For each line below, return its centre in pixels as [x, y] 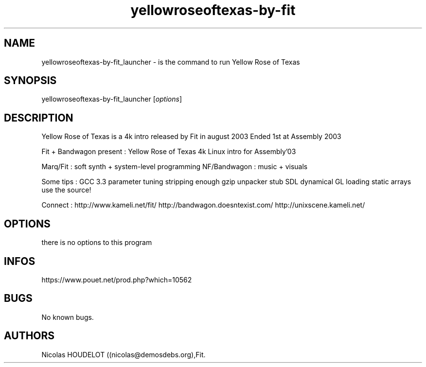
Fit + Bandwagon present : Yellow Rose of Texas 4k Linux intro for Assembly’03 [169, 152]
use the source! [66, 190]
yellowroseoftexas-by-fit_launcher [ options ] [112, 99]
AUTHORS [29, 336]
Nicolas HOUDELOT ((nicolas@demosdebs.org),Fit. [124, 354]
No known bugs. [68, 317]
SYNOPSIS [30, 81]
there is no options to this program [97, 243]
